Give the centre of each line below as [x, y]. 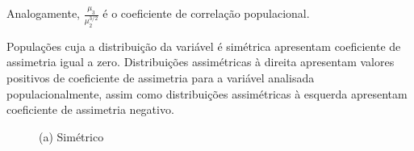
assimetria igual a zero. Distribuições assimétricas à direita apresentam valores [201, 62]
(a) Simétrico [71, 136]
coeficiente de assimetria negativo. [90, 109]
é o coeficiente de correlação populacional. [206, 13]
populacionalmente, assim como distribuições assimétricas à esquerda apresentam [207, 93]
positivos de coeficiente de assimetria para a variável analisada [161, 78]
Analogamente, [43, 13]
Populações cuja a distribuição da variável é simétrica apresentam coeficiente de [204, 46]
